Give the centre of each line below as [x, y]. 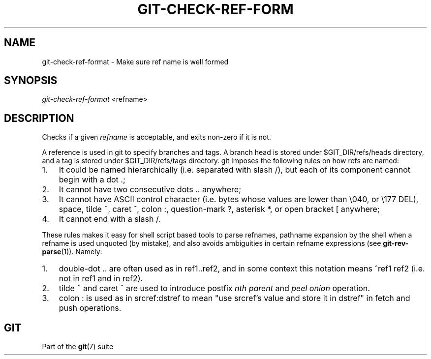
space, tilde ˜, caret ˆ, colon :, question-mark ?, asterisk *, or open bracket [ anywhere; [219, 209]
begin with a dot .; [92, 180]
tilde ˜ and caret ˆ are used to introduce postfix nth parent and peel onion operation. [214, 288]
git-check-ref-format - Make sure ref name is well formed [135, 61]
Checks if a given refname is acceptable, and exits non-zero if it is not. [156, 137]
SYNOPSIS [31, 81]
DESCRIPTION [39, 118]
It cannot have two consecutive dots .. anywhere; [150, 190]
